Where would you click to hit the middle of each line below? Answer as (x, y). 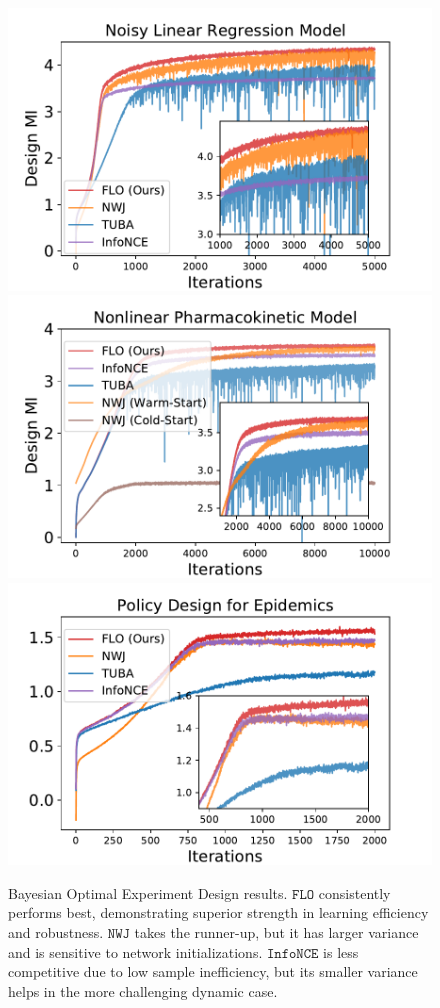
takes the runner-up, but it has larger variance (276, 931)
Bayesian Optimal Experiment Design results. (148, 892)
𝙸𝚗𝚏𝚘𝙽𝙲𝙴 (292, 953)
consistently (354, 892)
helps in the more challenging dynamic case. (143, 990)
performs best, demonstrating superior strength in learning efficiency (218, 912)
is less (341, 951)
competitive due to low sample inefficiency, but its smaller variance (213, 971)
